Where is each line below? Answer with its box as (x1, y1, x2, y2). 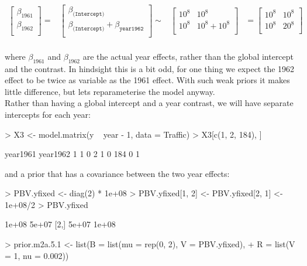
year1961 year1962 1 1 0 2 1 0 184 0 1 (5, 148, 140, 160)
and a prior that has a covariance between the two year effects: (5, 167, 230, 179)
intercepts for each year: (5, 108, 91, 120)
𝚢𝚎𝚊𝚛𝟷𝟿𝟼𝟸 (119, 25, 144, 32)
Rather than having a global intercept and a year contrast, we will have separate (5, 97, 294, 109)
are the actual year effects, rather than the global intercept (82, 50, 294, 62)
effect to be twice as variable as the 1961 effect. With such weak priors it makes (5, 74, 290, 86)
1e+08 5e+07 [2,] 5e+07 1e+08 (5, 218, 116, 230)
